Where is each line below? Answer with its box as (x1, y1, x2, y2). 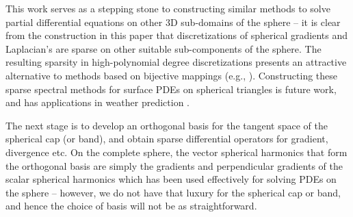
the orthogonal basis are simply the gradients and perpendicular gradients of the (5, 158, 343, 173)
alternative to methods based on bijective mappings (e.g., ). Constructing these (5, 68, 338, 82)
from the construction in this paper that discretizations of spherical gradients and (5, 28, 348, 42)
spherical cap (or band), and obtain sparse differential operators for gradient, (5, 131, 328, 146)
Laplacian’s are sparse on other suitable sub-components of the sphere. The (5, 41, 322, 55)
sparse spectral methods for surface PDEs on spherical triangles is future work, (5, 81, 337, 96)
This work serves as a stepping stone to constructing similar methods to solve (5, 1, 330, 15)
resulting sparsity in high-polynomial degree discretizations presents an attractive (5, 55, 347, 69)
